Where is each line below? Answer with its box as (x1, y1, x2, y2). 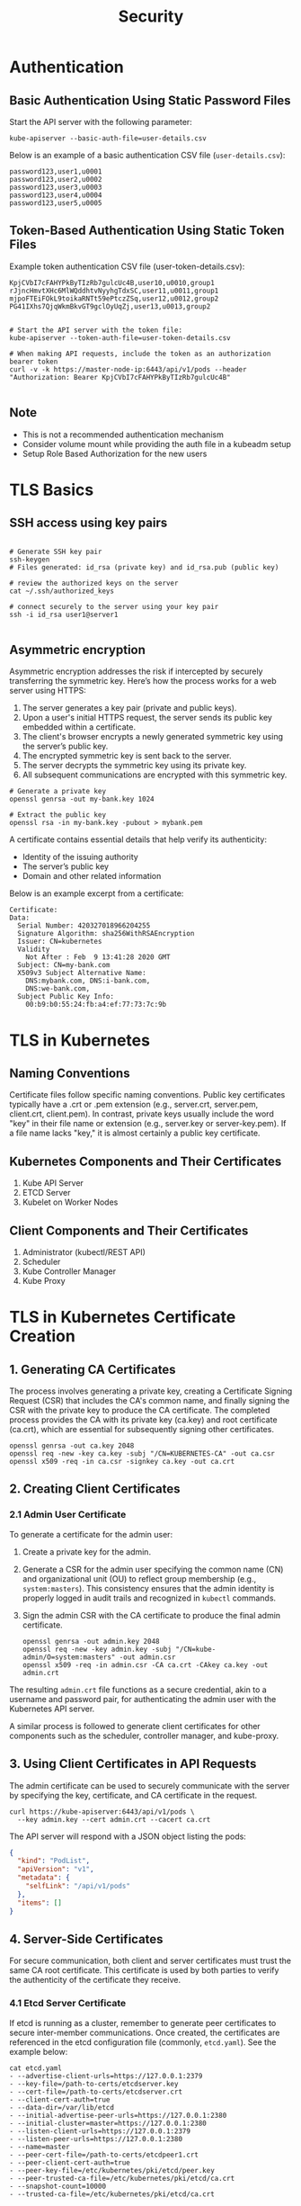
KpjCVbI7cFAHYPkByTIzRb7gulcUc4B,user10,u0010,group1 (9, 278, 216, 287)
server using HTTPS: (9, 686, 87, 696)
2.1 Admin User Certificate (9, 1509, 127, 1521)
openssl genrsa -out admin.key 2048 (22, 1637, 160, 1646)
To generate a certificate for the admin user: (9, 1529, 173, 1539)
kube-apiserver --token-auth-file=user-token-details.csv (9, 333, 231, 343)
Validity (17, 945, 50, 955)
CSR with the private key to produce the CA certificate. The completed (9, 1405, 270, 1416)
